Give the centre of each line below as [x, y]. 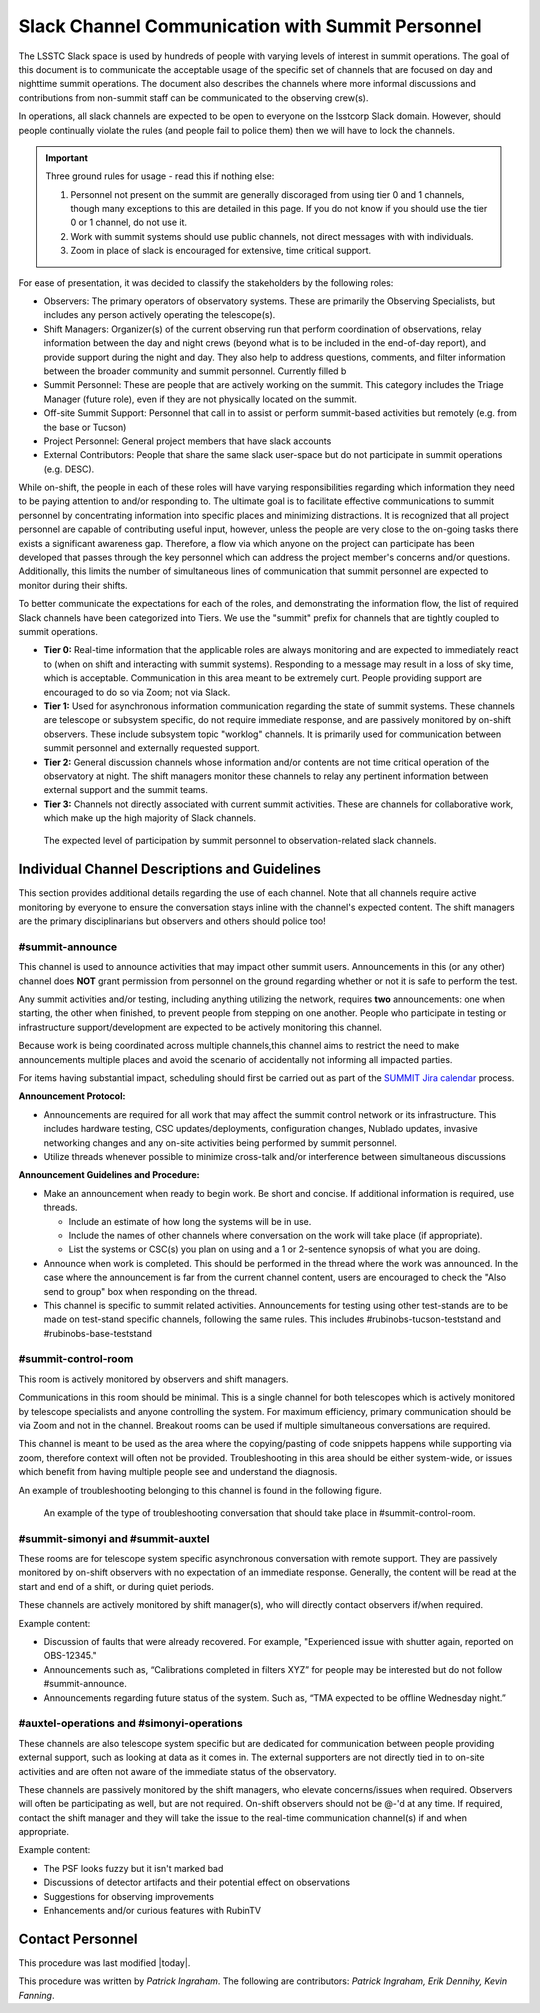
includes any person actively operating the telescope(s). [159, 315]
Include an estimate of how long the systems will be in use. [190, 1221]
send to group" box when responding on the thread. [150, 1291]
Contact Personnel [78, 1938]
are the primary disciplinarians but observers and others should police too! [172, 921]
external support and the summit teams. [126, 790]
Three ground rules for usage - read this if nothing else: [160, 176]
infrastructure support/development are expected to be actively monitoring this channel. [200, 1027]
